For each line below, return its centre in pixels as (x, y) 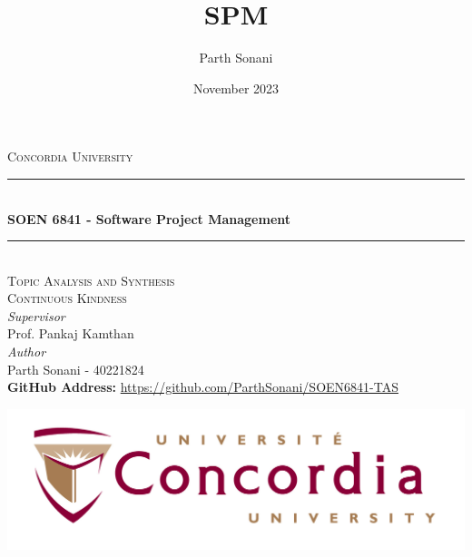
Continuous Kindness (67, 298)
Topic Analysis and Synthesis (91, 280)
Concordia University (70, 156)
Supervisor (36, 315)
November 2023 (236, 88)
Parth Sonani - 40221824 (76, 369)
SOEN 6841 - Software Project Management (149, 218)
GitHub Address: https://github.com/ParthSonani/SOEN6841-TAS (203, 387)
